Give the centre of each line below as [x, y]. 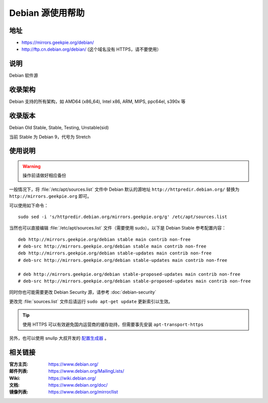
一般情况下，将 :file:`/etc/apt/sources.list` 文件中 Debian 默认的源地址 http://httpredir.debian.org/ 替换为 [124, 189]
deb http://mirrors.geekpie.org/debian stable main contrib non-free [104, 239]
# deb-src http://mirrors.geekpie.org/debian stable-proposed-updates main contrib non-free [134, 281]
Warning [32, 166]
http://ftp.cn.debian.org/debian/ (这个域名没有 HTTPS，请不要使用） [91, 49]
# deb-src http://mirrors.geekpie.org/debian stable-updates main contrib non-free [123, 260]
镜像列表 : [19, 392]
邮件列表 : [19, 371]
